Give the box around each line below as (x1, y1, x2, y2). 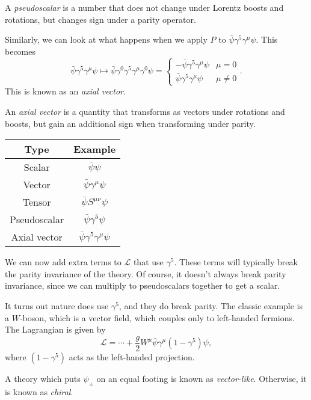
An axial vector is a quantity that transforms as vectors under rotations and (5, 105, 285, 117)
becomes (5, 45, 36, 57)
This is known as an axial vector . (5, 85, 126, 97)
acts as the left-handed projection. (69, 350, 195, 363)
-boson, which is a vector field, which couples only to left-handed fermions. (19, 311, 295, 324)
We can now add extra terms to (5, 256, 122, 268)
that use (133, 256, 164, 268)
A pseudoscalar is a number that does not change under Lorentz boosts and (5, 1, 284, 13)
